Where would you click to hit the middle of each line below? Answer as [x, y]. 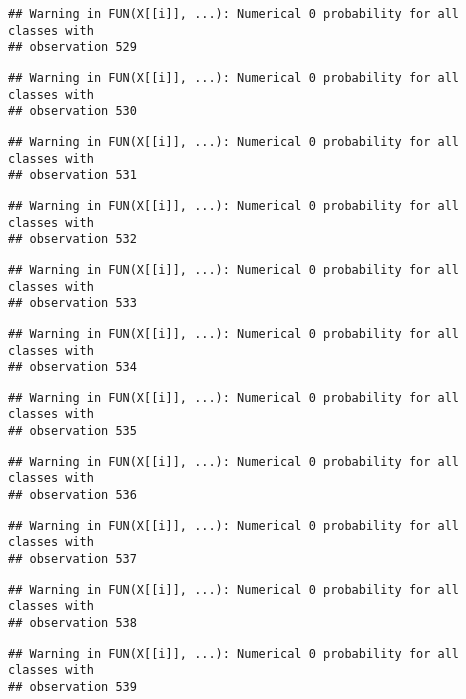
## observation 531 [72, 175]
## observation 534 [72, 367]
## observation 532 [72, 239]
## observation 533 [72, 303]
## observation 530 [72, 111]
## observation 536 [72, 495]
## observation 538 [72, 623]
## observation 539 [72, 687]
